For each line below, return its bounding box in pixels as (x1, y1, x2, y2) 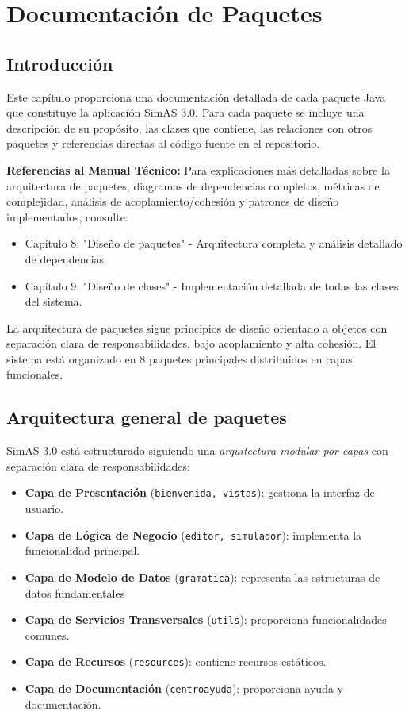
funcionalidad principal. (25, 542, 140, 559)
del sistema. (25, 293, 82, 309)
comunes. (25, 626, 70, 643)
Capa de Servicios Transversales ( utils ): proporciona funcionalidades (25, 611, 387, 628)
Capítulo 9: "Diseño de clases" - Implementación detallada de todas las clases (25, 277, 399, 294)
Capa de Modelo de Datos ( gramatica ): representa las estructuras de (25, 568, 380, 585)
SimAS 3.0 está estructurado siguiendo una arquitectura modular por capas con (6, 442, 388, 459)
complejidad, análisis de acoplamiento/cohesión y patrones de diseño (6, 193, 339, 210)
